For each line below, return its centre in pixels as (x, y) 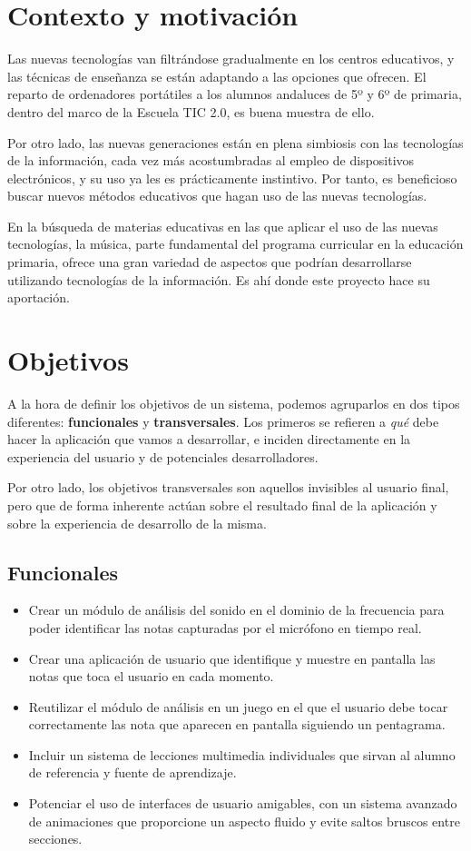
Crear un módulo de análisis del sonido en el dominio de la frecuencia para (236, 610)
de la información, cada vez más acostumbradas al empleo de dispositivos (211, 160)
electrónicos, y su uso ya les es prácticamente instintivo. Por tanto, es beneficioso (232, 178)
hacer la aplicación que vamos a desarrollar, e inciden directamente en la (209, 439)
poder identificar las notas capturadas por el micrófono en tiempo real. (225, 627)
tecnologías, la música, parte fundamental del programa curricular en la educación (235, 244)
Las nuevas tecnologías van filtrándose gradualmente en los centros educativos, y (231, 59)
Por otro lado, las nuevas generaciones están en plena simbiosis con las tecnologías (235, 142)
